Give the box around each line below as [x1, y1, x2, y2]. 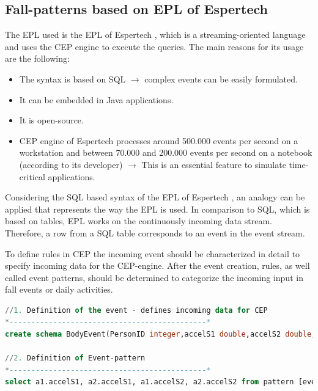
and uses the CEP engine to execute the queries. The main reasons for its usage [5, 40, 304, 53]
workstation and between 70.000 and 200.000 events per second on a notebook [19, 146, 312, 159]
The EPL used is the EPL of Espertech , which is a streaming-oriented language [5, 28, 306, 41]
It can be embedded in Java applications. [19, 93, 174, 106]
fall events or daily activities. [5, 283, 113, 296]
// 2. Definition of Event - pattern [5, 354, 146, 363]
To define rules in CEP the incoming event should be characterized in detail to [5, 247, 300, 260]
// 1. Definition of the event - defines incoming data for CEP [5, 305, 268, 315]
